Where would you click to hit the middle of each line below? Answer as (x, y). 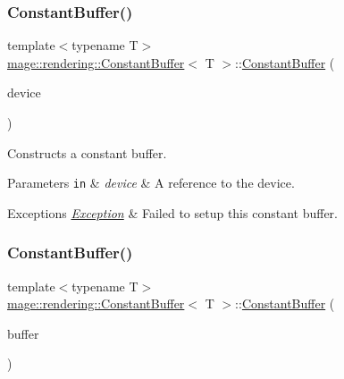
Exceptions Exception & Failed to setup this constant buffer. (172, 212)
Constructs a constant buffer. (87, 152)
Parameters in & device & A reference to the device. (151, 183)
